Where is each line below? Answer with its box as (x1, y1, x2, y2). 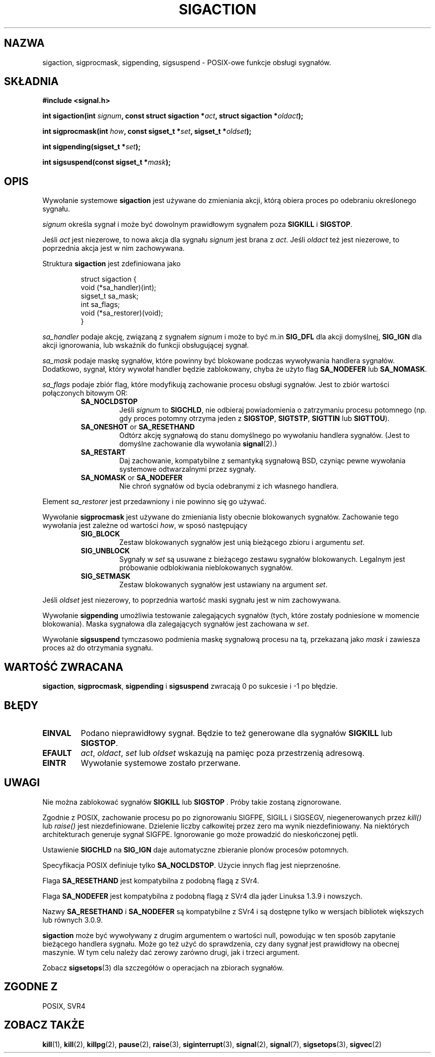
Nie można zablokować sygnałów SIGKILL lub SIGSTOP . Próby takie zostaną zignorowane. (42, 797, 342, 806)
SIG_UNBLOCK (80, 546, 130, 555)
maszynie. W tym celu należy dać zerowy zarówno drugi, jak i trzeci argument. (42, 948, 300, 956)
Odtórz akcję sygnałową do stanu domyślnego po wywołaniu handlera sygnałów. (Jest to (119, 431, 410, 440)
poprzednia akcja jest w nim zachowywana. (42, 244, 185, 253)
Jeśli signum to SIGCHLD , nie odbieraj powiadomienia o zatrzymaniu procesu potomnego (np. (119, 406, 427, 415)
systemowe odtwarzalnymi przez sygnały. (119, 465, 256, 474)
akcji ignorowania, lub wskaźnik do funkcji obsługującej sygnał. (42, 341, 249, 350)
